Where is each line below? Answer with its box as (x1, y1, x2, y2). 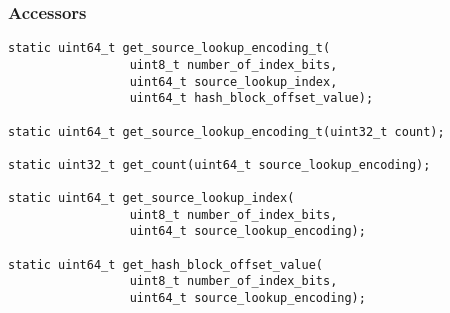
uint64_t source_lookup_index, (129, 74, 338, 89)
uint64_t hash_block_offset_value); (129, 91, 374, 106)
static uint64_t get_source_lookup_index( (8, 191, 295, 206)
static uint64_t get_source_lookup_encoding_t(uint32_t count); (8, 124, 445, 139)
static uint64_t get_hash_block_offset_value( (8, 257, 323, 272)
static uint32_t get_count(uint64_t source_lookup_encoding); (8, 157, 431, 172)
